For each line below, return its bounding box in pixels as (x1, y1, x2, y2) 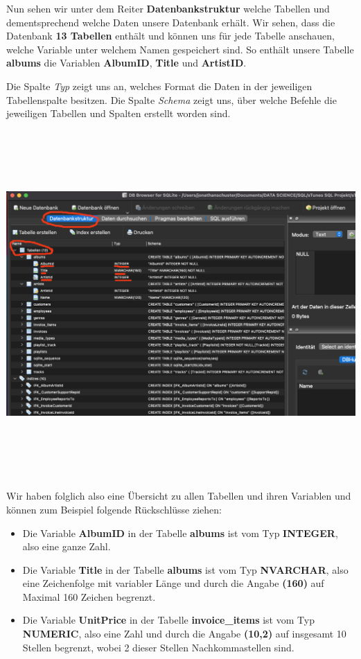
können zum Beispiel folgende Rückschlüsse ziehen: (6, 502, 222, 516)
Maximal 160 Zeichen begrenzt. (22, 589, 156, 604)
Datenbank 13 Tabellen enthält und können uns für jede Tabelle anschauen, (6, 28, 335, 43)
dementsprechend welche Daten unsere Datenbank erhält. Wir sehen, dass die (6, 15, 335, 29)
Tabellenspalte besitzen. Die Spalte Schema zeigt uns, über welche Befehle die (6, 92, 337, 107)
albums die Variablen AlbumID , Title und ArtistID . (6, 55, 247, 70)
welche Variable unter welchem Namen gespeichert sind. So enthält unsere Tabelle (6, 42, 354, 56)
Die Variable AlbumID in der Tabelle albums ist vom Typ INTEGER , (22, 525, 338, 540)
